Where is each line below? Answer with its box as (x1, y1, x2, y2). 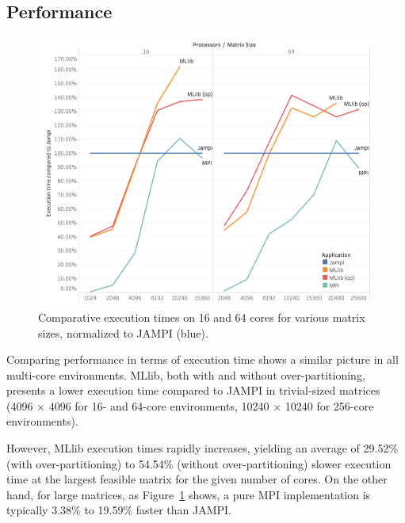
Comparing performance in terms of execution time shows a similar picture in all (6, 351, 399, 368)
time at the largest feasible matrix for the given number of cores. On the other (6, 471, 388, 487)
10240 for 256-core (285, 397, 374, 414)
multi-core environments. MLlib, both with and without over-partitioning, (6, 366, 365, 383)
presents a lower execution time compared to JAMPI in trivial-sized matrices (6, 382, 380, 399)
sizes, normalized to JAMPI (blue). (38, 324, 208, 341)
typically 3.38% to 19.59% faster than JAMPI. (6, 502, 232, 518)
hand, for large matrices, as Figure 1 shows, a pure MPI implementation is (6, 486, 371, 502)
